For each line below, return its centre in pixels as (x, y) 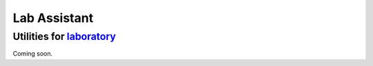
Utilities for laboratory (65, 36)
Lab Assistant (53, 18)
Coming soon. (33, 54)
